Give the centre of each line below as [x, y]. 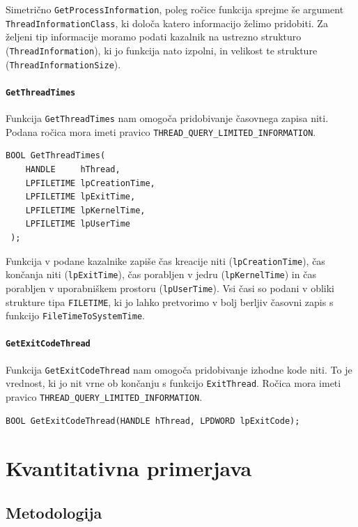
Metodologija [54, 513]
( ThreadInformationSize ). [63, 64]
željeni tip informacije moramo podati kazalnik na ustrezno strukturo [154, 37]
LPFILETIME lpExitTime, [80, 197]
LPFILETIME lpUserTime [78, 224]
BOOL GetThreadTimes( [56, 156]
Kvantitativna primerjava [129, 468]
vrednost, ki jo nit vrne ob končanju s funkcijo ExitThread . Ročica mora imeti [173, 383]
